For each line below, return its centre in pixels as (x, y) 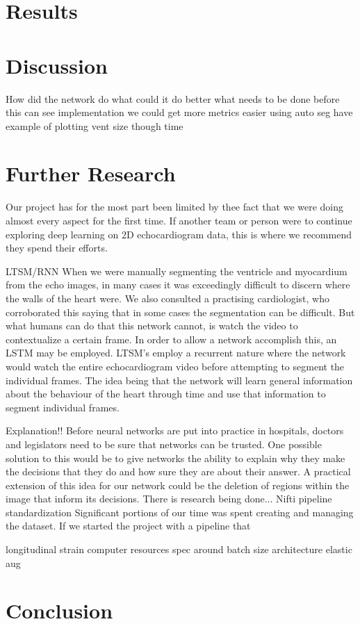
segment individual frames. (63, 407)
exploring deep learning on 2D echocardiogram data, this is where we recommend (179, 234)
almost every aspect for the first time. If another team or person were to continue (179, 220)
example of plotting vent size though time (95, 125)
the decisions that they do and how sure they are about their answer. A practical (178, 471)
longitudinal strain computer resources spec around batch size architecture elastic (179, 549)
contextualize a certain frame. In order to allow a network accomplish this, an (171, 339)
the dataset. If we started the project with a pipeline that (128, 526)
